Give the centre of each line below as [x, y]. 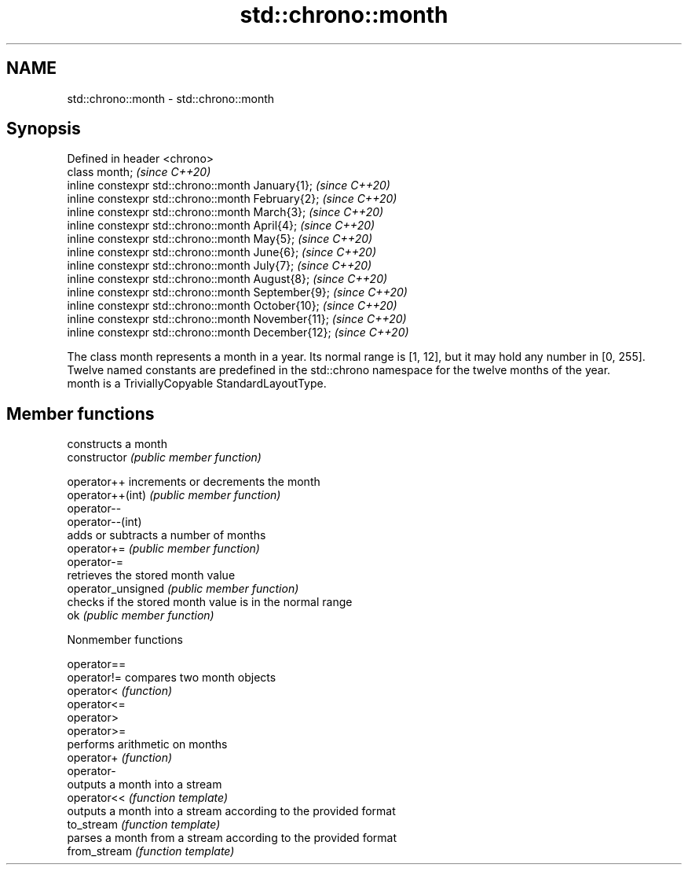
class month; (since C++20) [139, 172]
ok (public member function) [141, 616]
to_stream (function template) [144, 825]
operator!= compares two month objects [172, 678]
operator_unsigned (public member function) [183, 589]
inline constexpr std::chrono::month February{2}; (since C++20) [232, 199]
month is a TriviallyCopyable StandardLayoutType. [197, 384]
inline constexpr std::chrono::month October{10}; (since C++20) [232, 306]
